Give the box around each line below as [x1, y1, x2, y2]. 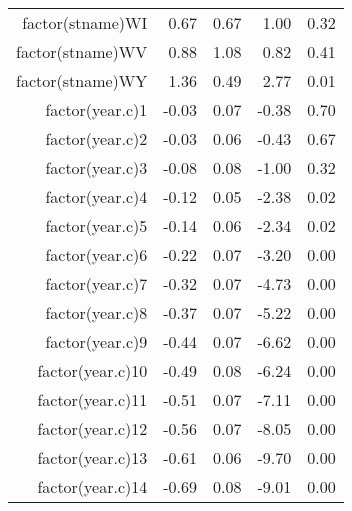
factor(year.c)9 [45, 330, 148, 353]
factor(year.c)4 [45, 185, 148, 208]
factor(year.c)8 [45, 301, 148, 324]
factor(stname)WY [16, 69, 148, 92]
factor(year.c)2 [45, 127, 148, 150]
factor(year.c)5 [45, 214, 148, 237]
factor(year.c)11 [37, 388, 148, 411]
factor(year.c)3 [45, 156, 148, 179]
